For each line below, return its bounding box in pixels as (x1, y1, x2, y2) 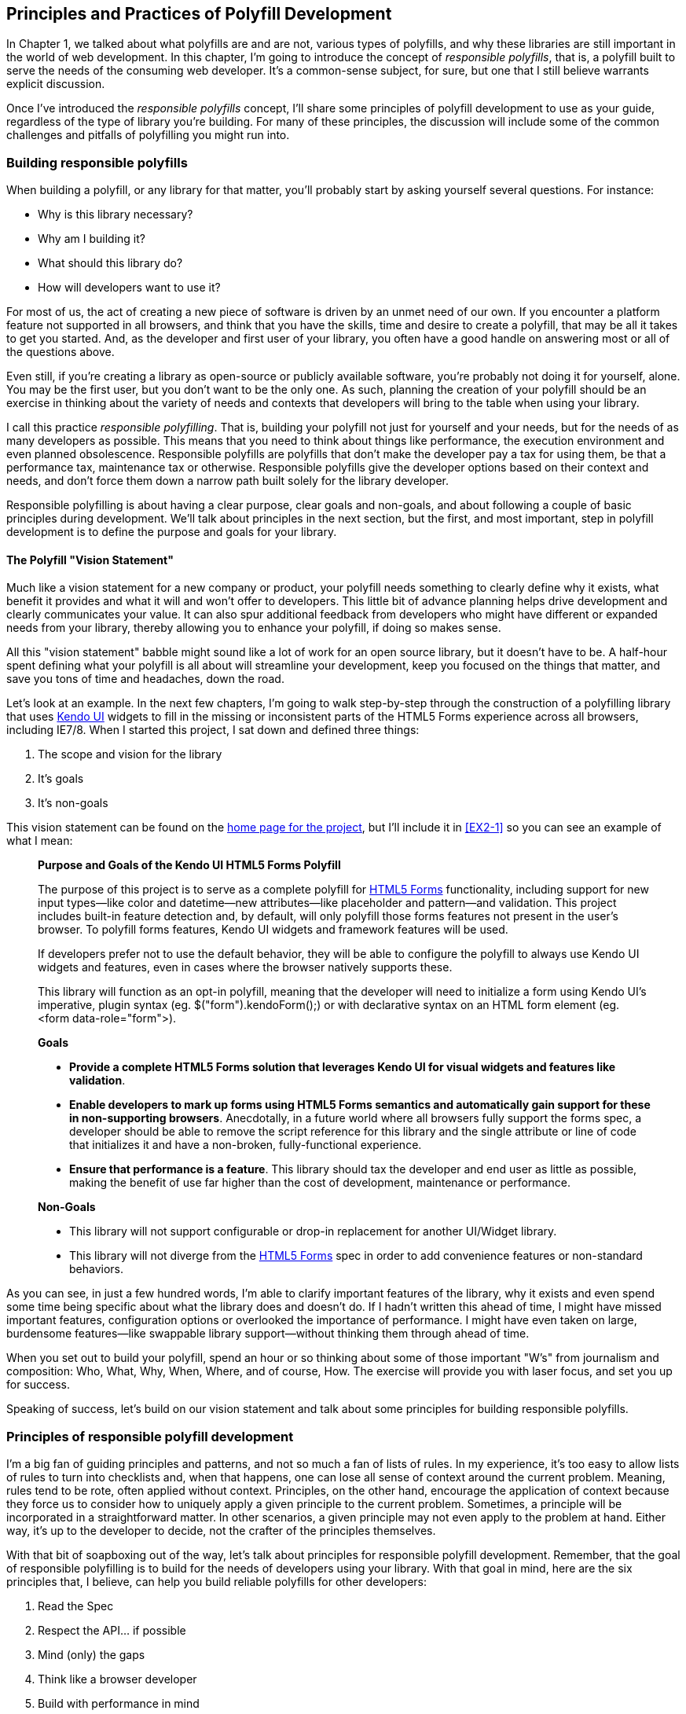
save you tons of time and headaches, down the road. (6, 672, 284, 686)
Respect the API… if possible (38, 1624, 186, 1638)
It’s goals (38, 772, 84, 786)
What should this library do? (38, 256, 183, 270)
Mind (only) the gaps (38, 1648, 145, 1662)
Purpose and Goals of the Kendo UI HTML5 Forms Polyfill (38, 858, 341, 872)
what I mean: (6, 834, 73, 848)
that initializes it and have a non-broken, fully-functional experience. (69, 1138, 422, 1152)
